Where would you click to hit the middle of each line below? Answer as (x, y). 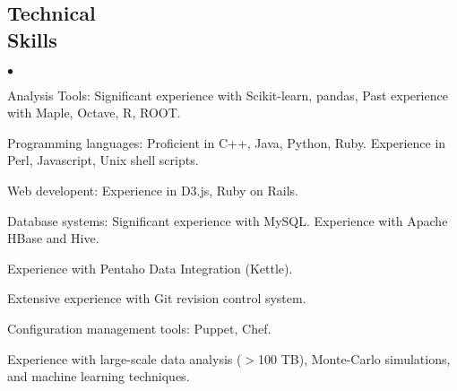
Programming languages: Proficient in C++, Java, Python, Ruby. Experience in (227, 142)
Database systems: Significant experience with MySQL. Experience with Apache (228, 220)
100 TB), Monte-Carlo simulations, (354, 358)
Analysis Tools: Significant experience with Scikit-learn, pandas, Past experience (228, 95)
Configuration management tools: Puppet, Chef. (139, 328)
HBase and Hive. (53, 238)
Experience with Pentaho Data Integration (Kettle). (150, 268)
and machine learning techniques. (99, 376)
